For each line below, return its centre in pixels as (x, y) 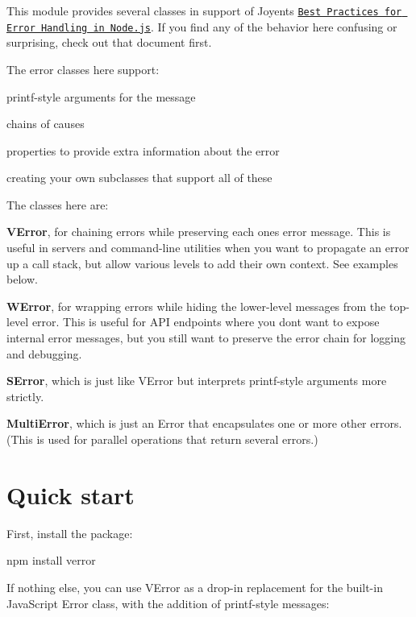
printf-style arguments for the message (101, 96)
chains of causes (46, 124)
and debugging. (44, 353)
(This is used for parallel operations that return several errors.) (162, 439)
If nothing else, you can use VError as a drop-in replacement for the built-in (195, 587)
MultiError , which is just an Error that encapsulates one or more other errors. (204, 423)
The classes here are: (58, 204)
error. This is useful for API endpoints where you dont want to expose (206, 322)
